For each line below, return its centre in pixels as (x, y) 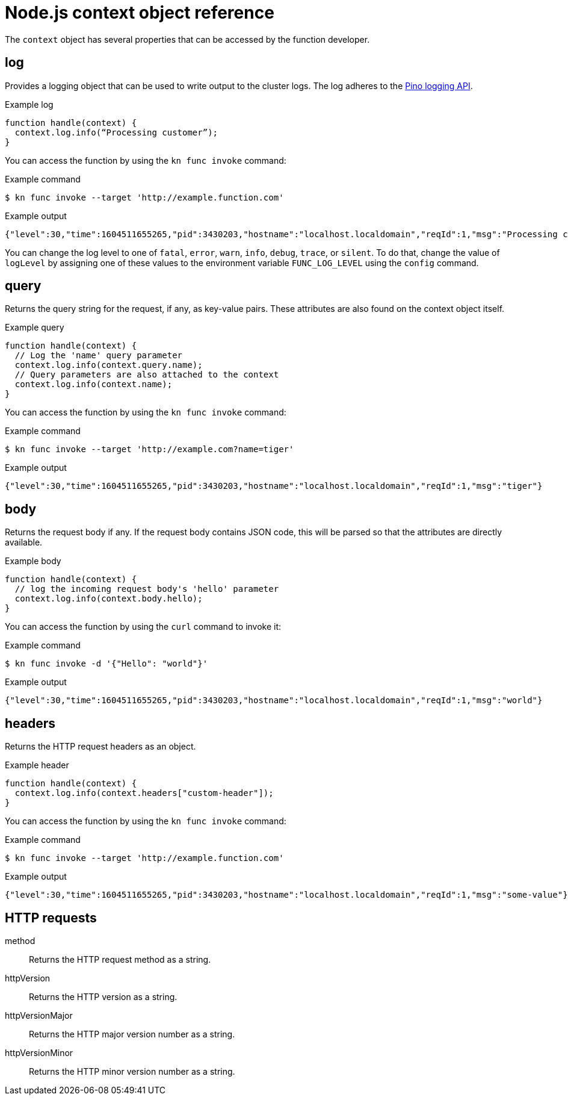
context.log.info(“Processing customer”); (116, 132)
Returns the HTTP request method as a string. (120, 959)
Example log (29, 104)
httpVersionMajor (39, 1015)
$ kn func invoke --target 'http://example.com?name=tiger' (150, 449)
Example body (33, 561)
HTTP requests (51, 918)
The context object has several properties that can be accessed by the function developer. (187, 39)
